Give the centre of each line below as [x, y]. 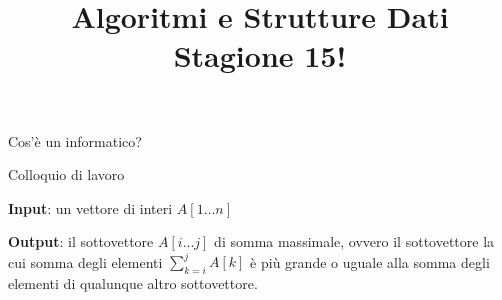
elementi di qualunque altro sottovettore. [133, 283]
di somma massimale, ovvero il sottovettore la [354, 241]
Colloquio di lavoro [66, 174]
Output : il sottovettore [81, 241]
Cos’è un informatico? [75, 140]
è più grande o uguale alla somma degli [370, 261]
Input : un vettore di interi [90, 207]
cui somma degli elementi [85, 261]
